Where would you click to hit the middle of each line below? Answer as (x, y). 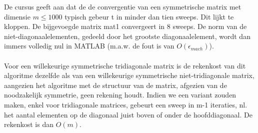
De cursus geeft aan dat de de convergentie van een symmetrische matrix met (123, 6)
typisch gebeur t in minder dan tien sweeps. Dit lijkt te (149, 16)
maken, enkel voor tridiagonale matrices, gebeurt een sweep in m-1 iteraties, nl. (126, 104)
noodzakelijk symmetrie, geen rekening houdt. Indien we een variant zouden (120, 95)
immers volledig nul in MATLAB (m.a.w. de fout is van (89, 46)
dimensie (17, 16)
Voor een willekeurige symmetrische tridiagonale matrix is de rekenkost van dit (125, 65)
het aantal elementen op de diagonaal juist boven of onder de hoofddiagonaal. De (128, 114)
